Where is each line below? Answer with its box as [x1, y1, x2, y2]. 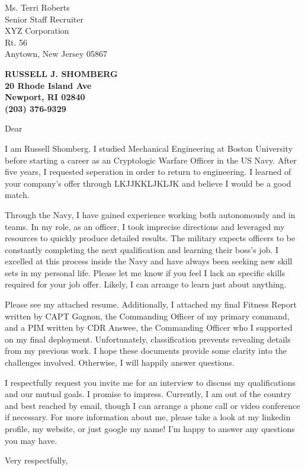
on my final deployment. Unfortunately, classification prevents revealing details [5, 332, 291, 345]
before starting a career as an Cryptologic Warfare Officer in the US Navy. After [5, 154, 297, 166]
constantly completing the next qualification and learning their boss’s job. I [5, 243, 279, 255]
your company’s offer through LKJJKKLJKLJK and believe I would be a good [5, 177, 291, 189]
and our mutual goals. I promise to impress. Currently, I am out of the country [5, 388, 291, 400]
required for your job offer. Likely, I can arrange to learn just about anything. [5, 278, 287, 290]
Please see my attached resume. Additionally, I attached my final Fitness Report [5, 298, 297, 311]
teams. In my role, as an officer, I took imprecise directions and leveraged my [5, 220, 285, 232]
